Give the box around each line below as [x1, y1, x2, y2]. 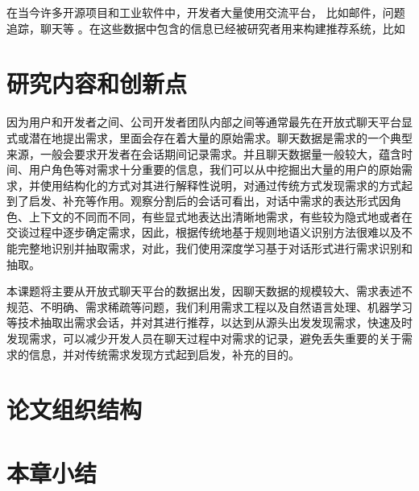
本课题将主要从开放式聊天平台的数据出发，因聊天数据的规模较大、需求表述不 [6, 283, 413, 299]
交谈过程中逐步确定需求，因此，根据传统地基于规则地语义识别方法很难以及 [6, 224, 401, 241]
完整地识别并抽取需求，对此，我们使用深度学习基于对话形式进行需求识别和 [17, 240, 413, 257]
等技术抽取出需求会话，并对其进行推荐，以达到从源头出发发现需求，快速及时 [6, 314, 413, 331]
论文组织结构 [6, 393, 143, 426]
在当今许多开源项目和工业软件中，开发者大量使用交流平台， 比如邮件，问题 [6, 4, 405, 20]
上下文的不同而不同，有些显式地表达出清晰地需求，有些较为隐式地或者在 [28, 208, 413, 225]
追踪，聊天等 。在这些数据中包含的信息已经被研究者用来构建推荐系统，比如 [6, 19, 405, 36]
